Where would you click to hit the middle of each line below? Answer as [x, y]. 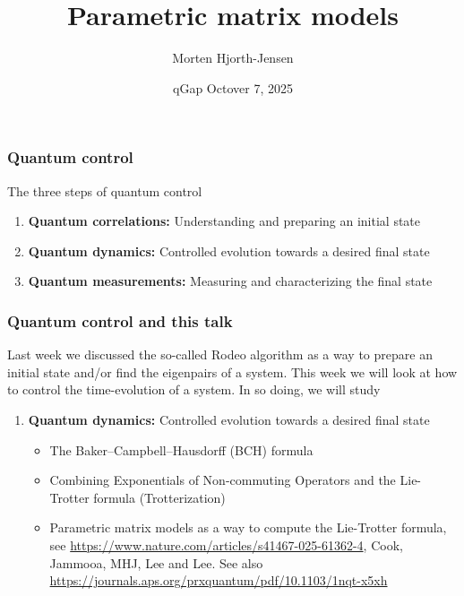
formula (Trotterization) [159, 497]
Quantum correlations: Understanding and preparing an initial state [224, 221]
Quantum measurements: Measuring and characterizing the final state [230, 281]
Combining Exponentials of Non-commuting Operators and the [223, 480]
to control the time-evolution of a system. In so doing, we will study [194, 389]
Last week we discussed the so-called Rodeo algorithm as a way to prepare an [220, 354]
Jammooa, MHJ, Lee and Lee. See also [156, 562]
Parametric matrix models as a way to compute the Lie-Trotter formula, [248, 527]
